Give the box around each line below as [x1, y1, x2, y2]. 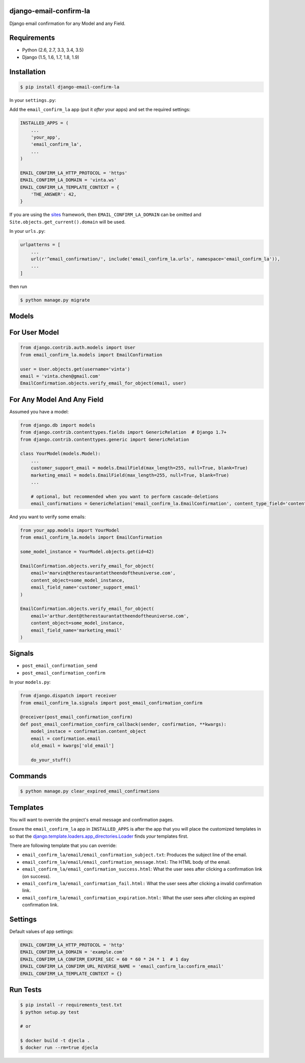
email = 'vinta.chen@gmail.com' [20, 373, 101, 379]
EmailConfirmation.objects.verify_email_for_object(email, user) [20, 380, 187, 386]
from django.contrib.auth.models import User [20, 344, 136, 351]
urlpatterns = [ [20, 242, 61, 248]
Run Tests [9, 985, 42, 994]
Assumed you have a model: [9, 408, 69, 415]
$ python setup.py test [20, 1009, 80, 1015]
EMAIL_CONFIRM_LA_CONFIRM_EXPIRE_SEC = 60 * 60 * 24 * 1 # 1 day [20, 956, 189, 962]
